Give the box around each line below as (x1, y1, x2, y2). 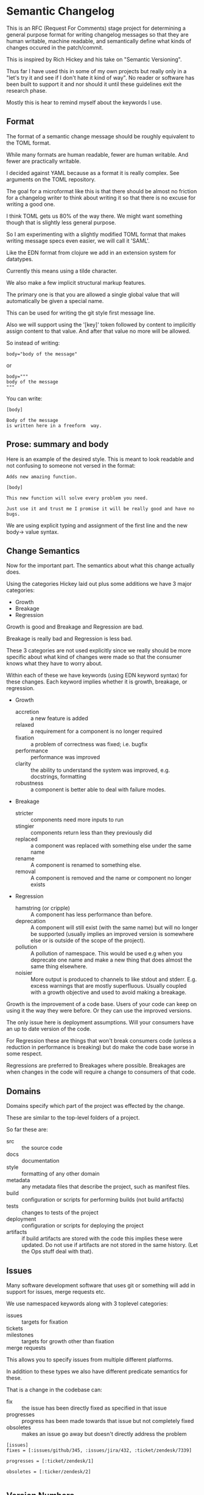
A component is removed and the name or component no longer (30, 874, 192, 882)
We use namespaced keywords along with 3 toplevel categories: (6, 1300, 169, 1307)
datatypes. (6, 255, 33, 263)
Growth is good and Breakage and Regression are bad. (6, 623, 144, 630)
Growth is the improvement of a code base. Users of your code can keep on (6, 1001, 197, 1008)
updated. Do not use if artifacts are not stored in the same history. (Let (21, 1241, 198, 1249)
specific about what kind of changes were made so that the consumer (6, 654, 182, 661)
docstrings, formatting (30, 773, 86, 780)
